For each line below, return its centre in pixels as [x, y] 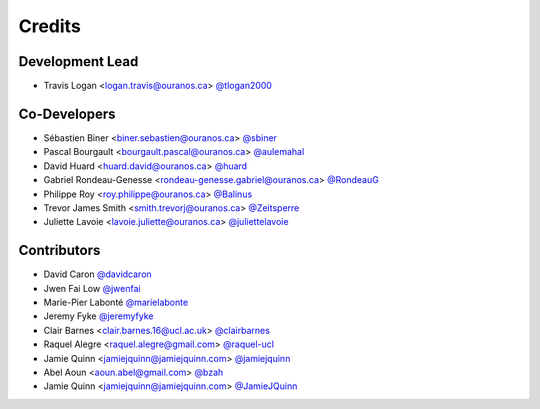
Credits [50, 26]
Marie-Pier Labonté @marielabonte [116, 302]
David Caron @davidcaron [97, 274]
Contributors [59, 250]
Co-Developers [67, 113]
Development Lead [78, 61]
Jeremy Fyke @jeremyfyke [98, 316]
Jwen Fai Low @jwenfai [92, 288]
